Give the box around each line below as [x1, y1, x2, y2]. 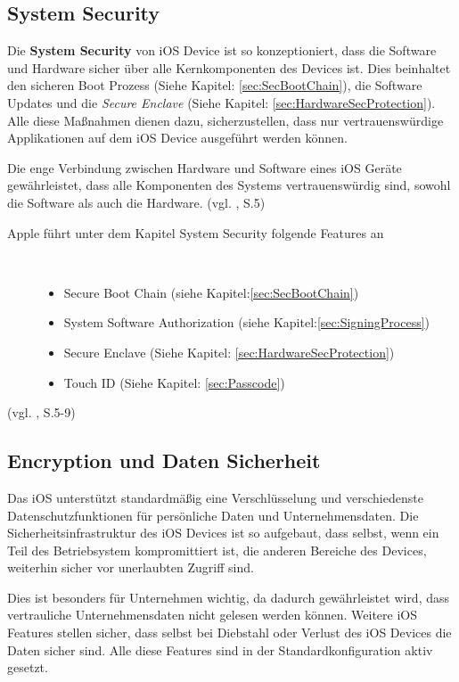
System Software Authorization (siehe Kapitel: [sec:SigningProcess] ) [63, 313, 430, 332]
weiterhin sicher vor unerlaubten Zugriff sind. [7, 558, 254, 577]
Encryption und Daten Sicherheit [7, 447, 321, 474]
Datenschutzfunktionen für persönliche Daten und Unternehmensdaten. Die [7, 505, 419, 524]
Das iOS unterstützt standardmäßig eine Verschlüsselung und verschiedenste [7, 488, 423, 506]
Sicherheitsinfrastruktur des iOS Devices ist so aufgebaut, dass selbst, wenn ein [7, 523, 439, 542]
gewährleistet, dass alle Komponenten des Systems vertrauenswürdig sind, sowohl [7, 176, 451, 194]
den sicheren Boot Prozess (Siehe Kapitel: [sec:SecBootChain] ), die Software [7, 76, 422, 94]
